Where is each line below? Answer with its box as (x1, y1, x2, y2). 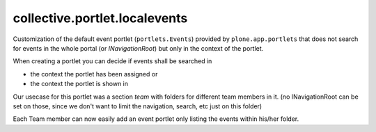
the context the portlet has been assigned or (30, 69, 158, 78)
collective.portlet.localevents (13, 10, 188, 26)
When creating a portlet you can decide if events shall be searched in (13, 57, 212, 65)
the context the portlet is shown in (30, 80, 129, 88)
